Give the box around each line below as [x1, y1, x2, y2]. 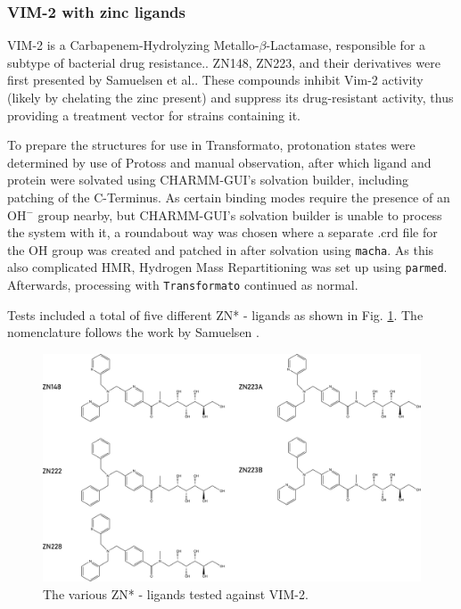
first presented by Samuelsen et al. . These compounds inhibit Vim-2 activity [7, 70, 424, 89]
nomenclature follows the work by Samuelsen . [7, 323, 259, 342]
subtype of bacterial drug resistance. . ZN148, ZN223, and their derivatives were [7, 53, 440, 71]
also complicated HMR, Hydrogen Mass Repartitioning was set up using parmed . [7, 258, 448, 276]
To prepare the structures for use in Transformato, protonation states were [7, 136, 416, 154]
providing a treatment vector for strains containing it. [7, 105, 300, 124]
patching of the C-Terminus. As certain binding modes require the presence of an [7, 187, 450, 206]
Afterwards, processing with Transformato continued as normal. [7, 276, 358, 294]
